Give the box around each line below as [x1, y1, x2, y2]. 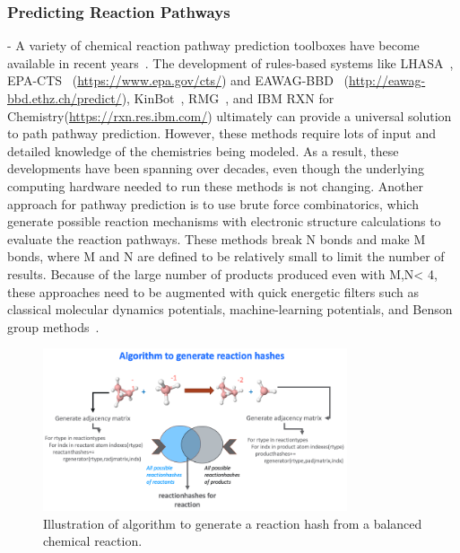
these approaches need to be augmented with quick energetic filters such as [7, 282, 419, 301]
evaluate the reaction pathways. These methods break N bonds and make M [7, 229, 426, 248]
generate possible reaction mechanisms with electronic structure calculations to [7, 212, 441, 231]
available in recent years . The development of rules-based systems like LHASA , [7, 53, 454, 72]
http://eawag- [349, 71, 426, 90]
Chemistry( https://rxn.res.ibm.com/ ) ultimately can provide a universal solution [7, 106, 452, 125]
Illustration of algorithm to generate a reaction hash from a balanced [43, 513, 422, 532]
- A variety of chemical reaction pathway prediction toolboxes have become [7, 36, 420, 55]
